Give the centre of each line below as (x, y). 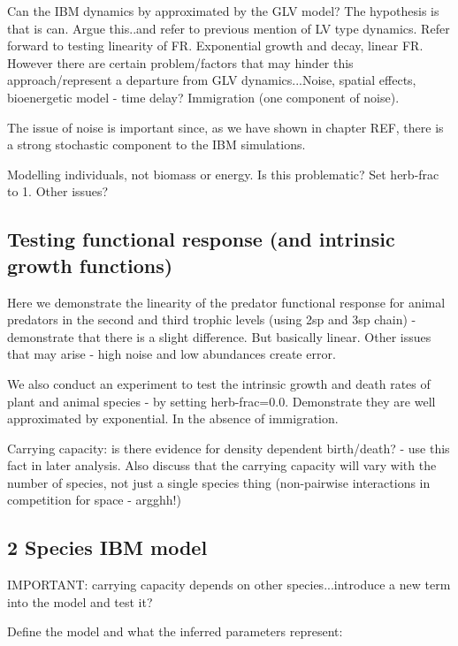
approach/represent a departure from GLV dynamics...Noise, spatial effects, (212, 80)
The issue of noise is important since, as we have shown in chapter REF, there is (225, 127)
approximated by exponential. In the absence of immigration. (173, 418)
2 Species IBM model (107, 547)
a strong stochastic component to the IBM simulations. (156, 144)
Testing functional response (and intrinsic (201, 239)
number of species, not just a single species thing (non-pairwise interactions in (219, 482)
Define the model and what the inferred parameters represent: (175, 631)
